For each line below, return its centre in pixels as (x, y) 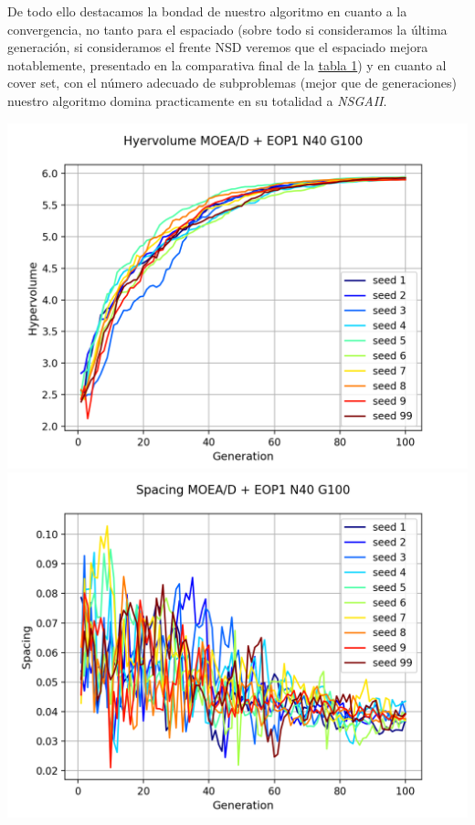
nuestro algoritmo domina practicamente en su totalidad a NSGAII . (197, 100)
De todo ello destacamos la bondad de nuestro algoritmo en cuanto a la (207, 11)
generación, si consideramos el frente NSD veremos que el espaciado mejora (218, 47)
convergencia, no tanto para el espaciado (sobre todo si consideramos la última (227, 29)
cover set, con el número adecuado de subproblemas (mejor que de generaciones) (232, 83)
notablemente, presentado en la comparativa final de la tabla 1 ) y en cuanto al (227, 64)
